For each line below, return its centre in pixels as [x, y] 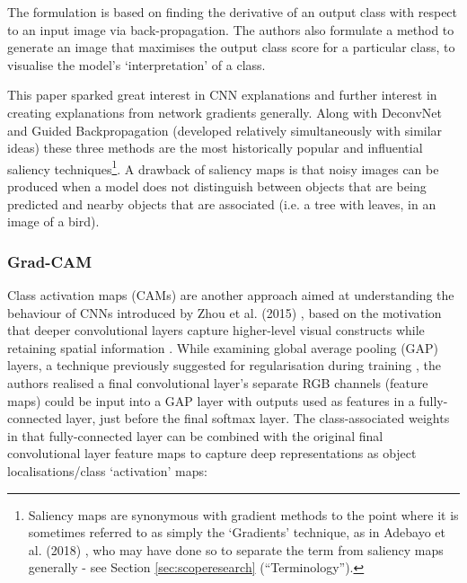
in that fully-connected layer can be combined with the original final [195, 435]
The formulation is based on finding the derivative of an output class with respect [233, 12]
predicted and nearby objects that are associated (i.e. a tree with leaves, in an [222, 203]
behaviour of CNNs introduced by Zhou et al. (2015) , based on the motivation [225, 312]
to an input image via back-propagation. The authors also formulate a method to [231, 29]
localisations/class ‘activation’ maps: [107, 470]
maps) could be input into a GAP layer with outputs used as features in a [211, 400]
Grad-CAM [50, 261]
